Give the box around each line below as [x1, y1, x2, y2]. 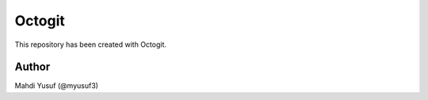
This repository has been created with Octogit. [14, 40, 166, 49]
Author [14, 60, 51, 74]
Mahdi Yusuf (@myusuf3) [14, 81, 99, 90]
